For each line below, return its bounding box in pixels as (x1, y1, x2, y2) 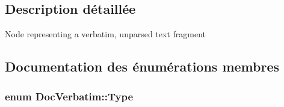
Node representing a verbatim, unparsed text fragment (5, 28, 206, 40)
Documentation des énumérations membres (5, 57, 280, 76)
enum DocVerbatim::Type (5, 88, 134, 103)
